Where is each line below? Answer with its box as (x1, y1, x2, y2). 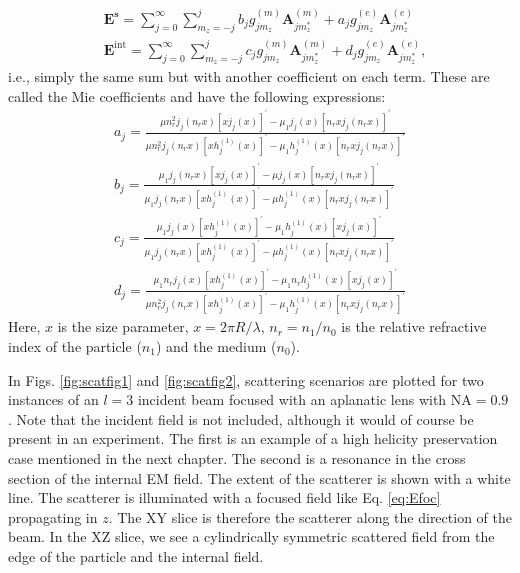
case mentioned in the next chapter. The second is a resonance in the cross (8, 447, 466, 468)
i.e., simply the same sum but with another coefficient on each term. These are (8, 66, 490, 87)
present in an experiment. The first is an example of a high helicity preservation (8, 428, 498, 449)
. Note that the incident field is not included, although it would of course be (8, 408, 474, 429)
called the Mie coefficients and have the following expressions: (8, 85, 386, 106)
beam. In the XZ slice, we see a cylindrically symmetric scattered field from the (8, 526, 495, 547)
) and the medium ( (155, 336, 277, 356)
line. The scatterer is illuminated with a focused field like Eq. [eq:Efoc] (8, 487, 441, 508)
